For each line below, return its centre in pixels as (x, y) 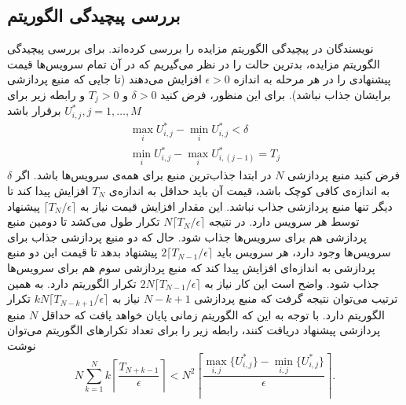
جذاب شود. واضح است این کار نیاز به (292, 283)
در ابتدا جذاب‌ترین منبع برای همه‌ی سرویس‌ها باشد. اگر (143, 175)
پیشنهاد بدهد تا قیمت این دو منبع (82, 252)
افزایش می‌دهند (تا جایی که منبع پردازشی (104, 79)
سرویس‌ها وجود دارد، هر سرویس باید (304, 252)
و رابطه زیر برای (46, 94)
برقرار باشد (34, 110)
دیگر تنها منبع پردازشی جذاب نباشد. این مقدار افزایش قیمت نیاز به (236, 206)
